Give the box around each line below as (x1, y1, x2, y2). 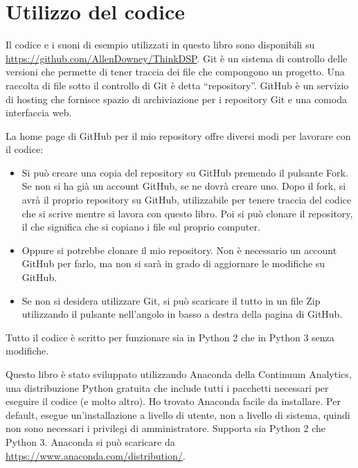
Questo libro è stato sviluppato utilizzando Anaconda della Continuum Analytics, (6, 367, 352, 381)
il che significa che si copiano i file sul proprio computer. (21, 219, 260, 234)
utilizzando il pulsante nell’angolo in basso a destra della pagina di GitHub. (21, 307, 343, 321)
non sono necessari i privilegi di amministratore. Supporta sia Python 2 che (6, 421, 326, 435)
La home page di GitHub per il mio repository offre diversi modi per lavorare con (6, 128, 351, 143)
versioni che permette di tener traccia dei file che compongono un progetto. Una (6, 64, 345, 79)
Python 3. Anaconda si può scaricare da (6, 434, 175, 449)
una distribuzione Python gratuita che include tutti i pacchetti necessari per (6, 380, 329, 395)
